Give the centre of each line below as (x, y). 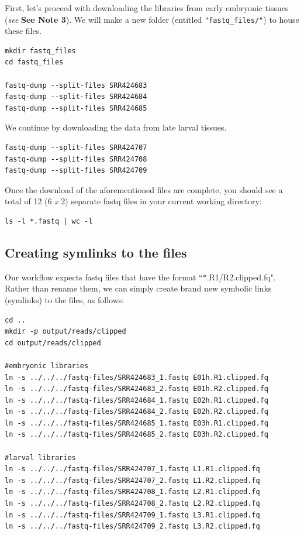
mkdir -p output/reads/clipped (65, 332)
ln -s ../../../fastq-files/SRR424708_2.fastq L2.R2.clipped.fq (132, 504)
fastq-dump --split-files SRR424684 (76, 97)
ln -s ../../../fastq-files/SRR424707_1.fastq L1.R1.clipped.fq (132, 469)
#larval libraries (40, 457)
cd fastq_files (34, 62)
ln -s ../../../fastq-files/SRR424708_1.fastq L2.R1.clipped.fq (132, 492)
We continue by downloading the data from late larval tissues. (116, 127)
